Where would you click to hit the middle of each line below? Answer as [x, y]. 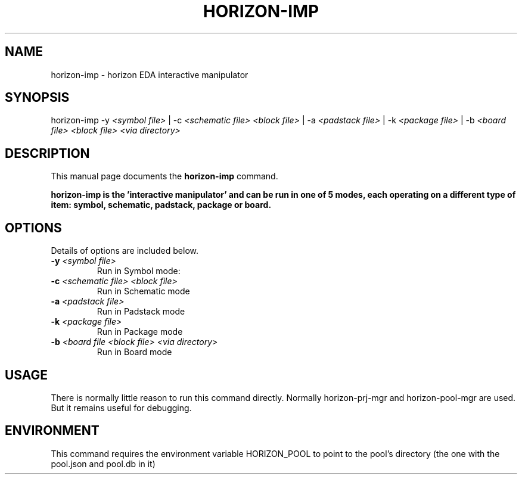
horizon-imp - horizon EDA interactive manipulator [150, 74]
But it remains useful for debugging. [121, 408]
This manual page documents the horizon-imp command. [164, 176]
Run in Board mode [134, 352]
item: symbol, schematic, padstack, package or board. [161, 205]
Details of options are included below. [125, 251]
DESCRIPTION [47, 153]
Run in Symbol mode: [139, 271]
